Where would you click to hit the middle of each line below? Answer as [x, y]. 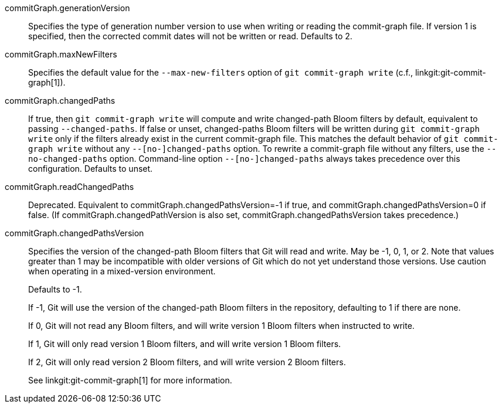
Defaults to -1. [55, 289]
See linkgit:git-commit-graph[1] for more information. [130, 380]
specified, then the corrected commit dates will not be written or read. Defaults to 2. [190, 36]
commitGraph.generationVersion [67, 8]
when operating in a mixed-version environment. [122, 271]
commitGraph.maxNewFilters [61, 54]
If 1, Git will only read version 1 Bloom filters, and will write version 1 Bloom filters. [185, 344]
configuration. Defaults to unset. [91, 169]
